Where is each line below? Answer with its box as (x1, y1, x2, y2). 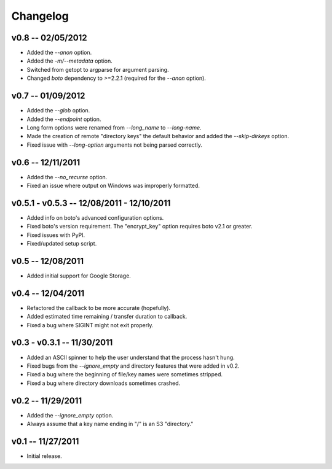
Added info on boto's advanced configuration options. (26, 214, 164, 221)
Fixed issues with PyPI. (26, 231, 85, 239)
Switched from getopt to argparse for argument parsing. (26, 66, 169, 73)
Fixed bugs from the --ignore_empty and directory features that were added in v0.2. (26, 362, 240, 370)
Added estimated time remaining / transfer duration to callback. (26, 313, 188, 320)
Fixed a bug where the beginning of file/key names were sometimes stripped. (26, 371, 223, 378)
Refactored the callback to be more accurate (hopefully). (26, 304, 171, 311)
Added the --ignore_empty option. (26, 411, 114, 419)
